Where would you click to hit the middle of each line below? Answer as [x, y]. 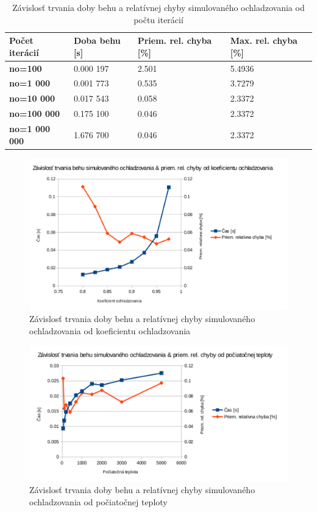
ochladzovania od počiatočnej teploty [98, 501]
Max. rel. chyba [264, 40]
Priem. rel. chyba [175, 40]
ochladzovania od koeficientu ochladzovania [110, 330]
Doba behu [97, 40]
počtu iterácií [158, 19]
